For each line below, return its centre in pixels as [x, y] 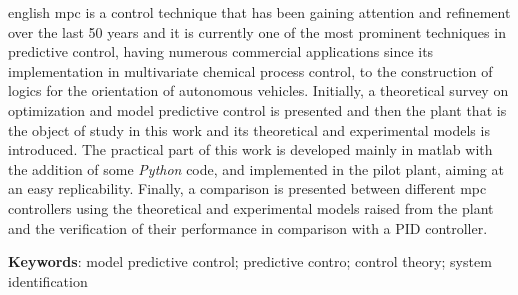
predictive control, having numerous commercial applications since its [221, 51]
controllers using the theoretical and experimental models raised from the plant [251, 207]
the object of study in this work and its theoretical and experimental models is [249, 129]
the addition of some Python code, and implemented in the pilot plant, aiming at [256, 168]
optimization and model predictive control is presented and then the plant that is [257, 109]
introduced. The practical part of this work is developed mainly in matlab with [250, 149]
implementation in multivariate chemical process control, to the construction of [250, 70]
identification [48, 280]
